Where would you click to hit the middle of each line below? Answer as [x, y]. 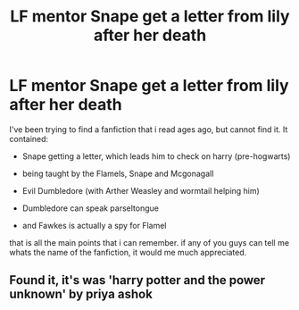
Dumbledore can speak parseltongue [90, 208]
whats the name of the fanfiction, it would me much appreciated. [128, 252]
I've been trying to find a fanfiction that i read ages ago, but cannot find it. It [149, 129]
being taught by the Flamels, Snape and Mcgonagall [118, 173]
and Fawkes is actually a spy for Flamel [94, 225]
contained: [29, 138]
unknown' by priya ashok [81, 294]
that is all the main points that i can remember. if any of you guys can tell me [149, 242]
